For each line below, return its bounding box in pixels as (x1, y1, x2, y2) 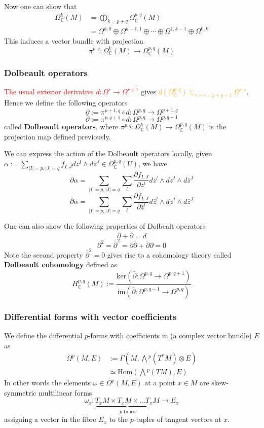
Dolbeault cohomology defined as (4, 259, 117, 270)
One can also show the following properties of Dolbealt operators (4, 221, 206, 231)
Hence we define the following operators (4, 97, 128, 108)
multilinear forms (39, 387, 92, 398)
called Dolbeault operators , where (4, 121, 119, 132)
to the (109, 414, 128, 424)
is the (209, 121, 226, 132)
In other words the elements (4, 377, 91, 388)
